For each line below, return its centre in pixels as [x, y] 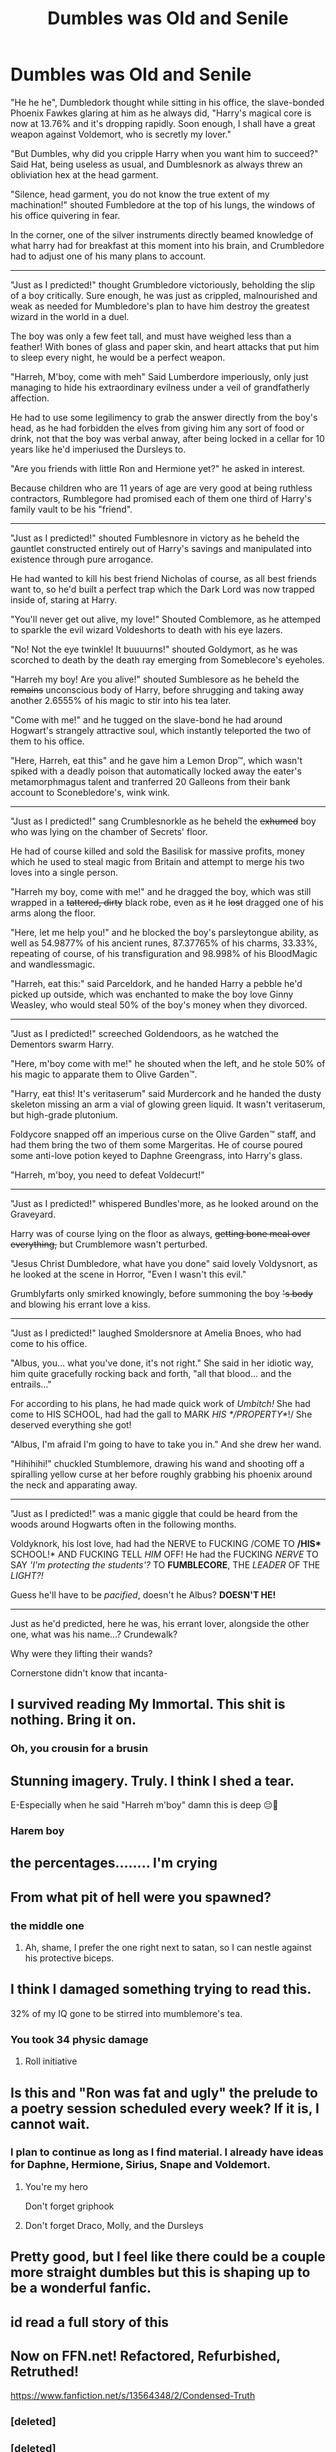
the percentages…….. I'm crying [114, 1863]
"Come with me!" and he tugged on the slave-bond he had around [146, 719]
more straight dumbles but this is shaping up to [160, 2272]
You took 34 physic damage [79, 2039]
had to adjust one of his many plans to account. [108, 256]
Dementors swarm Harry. [62, 1044]
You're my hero [56, 2186]
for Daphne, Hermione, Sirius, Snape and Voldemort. [141, 2165]
